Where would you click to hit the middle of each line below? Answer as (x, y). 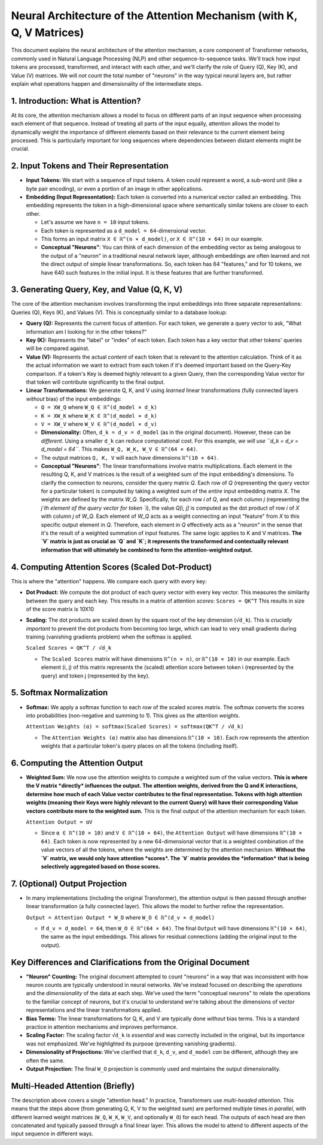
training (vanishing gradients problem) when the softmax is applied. (109, 637)
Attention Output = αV (59, 822)
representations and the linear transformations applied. (94, 1010)
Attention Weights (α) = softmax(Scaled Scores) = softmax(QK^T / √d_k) (135, 727)
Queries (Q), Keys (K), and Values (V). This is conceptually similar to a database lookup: (119, 312)
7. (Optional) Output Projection (69, 883)
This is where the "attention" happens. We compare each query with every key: (109, 581)
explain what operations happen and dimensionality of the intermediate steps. (107, 83)
